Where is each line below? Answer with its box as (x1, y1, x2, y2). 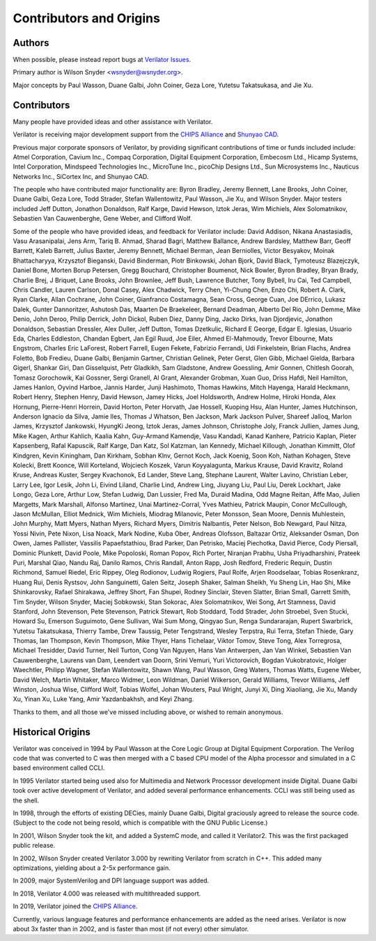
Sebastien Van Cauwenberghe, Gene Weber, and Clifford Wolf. (13, 215, 192, 223)
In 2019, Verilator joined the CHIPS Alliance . (13, 902, 139, 910)
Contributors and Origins (13, 10, 160, 26)
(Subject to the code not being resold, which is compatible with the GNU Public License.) (13, 818, 268, 827)
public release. (13, 841, 56, 850)
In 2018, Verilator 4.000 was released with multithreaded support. (13, 889, 201, 898)
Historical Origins (13, 726, 91, 738)
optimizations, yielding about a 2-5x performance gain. (13, 864, 171, 872)
